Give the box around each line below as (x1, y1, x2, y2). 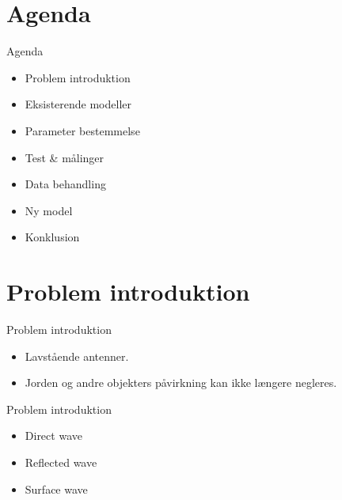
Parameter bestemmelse (25, 122, 140, 138)
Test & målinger (25, 149, 104, 165)
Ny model (25, 202, 73, 218)
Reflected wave (25, 453, 97, 470)
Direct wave (25, 427, 82, 444)
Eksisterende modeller (25, 96, 132, 112)
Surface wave (25, 480, 88, 497)
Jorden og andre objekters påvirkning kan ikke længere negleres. (25, 374, 337, 391)
